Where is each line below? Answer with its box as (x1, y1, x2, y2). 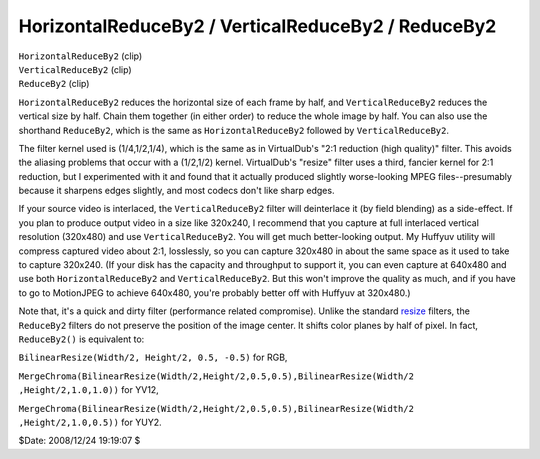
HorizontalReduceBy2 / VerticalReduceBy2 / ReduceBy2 (18, 15, 497, 37)
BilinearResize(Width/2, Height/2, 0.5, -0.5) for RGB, (18, 351, 288, 364)
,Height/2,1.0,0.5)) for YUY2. (18, 416, 162, 428)
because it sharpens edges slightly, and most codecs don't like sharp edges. (18, 185, 335, 197)
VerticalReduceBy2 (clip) (18, 63, 132, 75)
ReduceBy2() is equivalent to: (18, 333, 145, 345)
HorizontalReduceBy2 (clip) (18, 50, 143, 62)
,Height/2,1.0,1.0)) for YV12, (18, 384, 159, 396)
